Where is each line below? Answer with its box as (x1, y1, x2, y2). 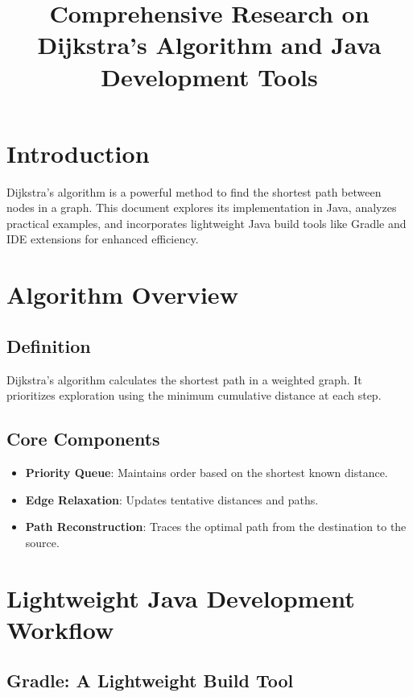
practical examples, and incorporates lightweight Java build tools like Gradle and (6, 214, 407, 231)
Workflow (6, 612, 114, 645)
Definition (6, 333, 91, 358)
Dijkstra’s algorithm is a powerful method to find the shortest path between (6, 183, 382, 200)
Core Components (6, 426, 160, 451)
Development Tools (101, 60, 318, 93)
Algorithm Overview (6, 278, 238, 311)
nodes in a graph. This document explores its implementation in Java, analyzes (6, 199, 397, 216)
